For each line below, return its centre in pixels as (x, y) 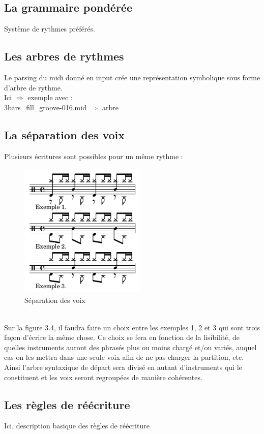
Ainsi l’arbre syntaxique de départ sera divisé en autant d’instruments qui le (123, 367)
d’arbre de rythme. (33, 87)
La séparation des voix (65, 134)
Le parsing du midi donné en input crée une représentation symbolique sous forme (132, 77)
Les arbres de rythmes (64, 56)
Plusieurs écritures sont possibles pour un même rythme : (94, 156)
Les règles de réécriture (67, 404)
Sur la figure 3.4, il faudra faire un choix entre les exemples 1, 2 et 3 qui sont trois (132, 327)
